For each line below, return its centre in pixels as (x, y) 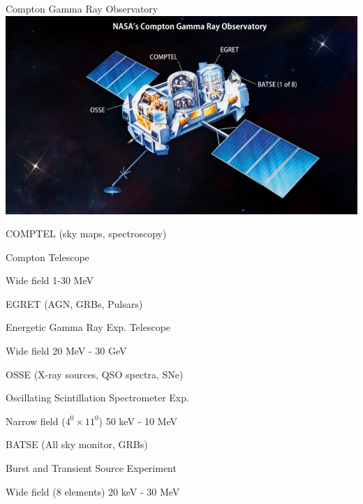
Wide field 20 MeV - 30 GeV (66, 351)
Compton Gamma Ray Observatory (82, 8)
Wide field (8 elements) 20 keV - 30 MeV (93, 491)
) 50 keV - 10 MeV (138, 421)
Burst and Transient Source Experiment (91, 468)
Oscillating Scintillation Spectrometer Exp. (97, 398)
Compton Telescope (47, 257)
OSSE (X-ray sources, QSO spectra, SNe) (95, 374)
